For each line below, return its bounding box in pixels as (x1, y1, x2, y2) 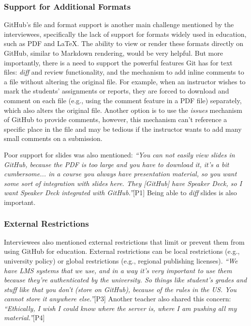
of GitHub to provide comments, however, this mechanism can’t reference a (4, 114, 227, 124)
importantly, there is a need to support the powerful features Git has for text (4, 57, 233, 67)
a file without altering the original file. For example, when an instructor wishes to (4, 76, 246, 86)
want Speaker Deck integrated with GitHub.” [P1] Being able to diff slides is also (4, 187, 237, 198)
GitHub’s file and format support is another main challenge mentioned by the (4, 19, 234, 30)
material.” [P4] (4, 312, 45, 323)
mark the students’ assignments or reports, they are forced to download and (4, 86, 229, 96)
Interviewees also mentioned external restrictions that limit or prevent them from (4, 236, 245, 247)
